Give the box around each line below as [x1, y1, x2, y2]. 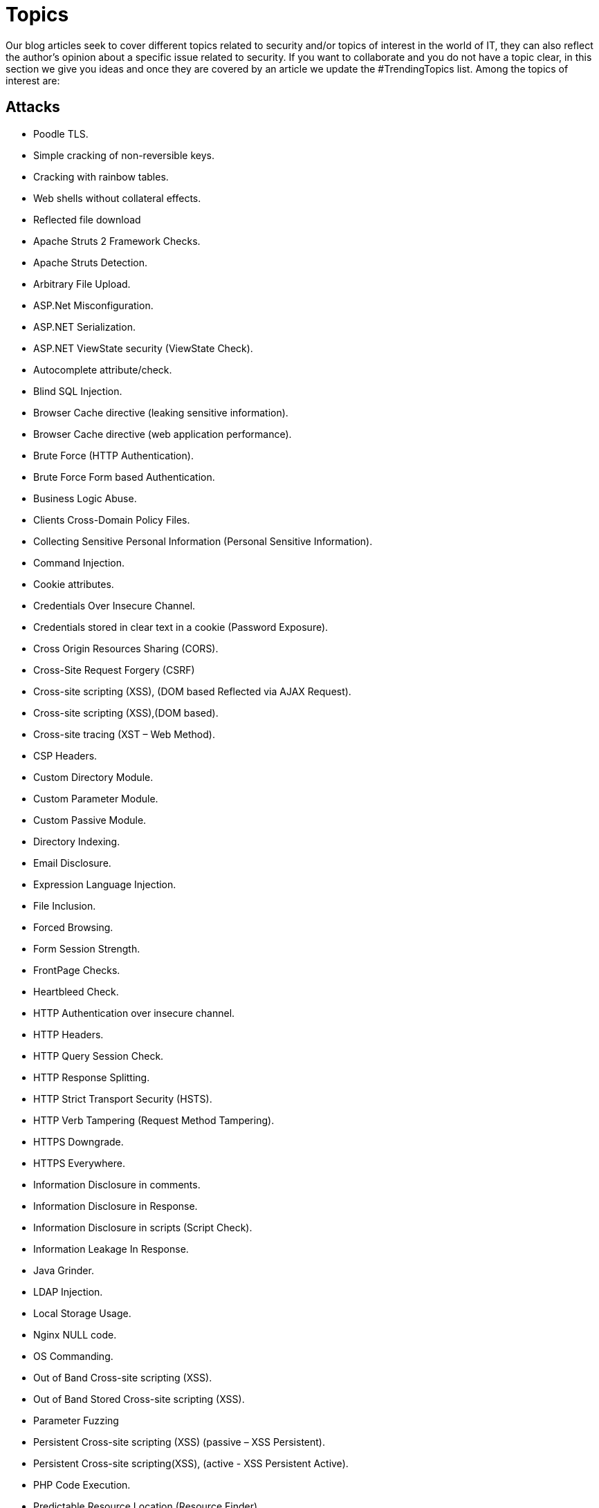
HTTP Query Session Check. [33, 1049, 164, 1062]
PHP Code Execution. [33, 1478, 131, 1491]
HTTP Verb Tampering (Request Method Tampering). [33, 1114, 275, 1126]
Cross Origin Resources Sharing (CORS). [33, 642, 219, 654]
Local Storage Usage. [33, 1307, 131, 1319]
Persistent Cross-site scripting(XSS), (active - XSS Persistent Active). [33, 1457, 349, 1469]
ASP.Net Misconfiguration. [33, 299, 154, 311]
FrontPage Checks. [33, 964, 120, 976]
